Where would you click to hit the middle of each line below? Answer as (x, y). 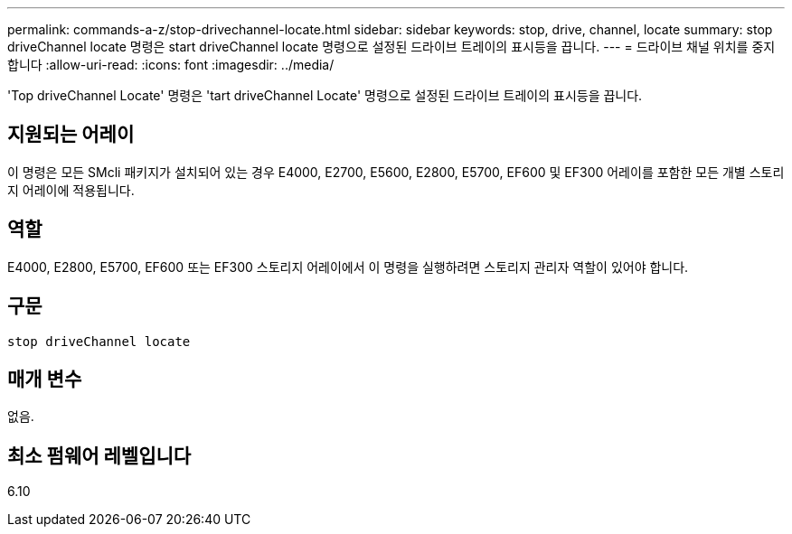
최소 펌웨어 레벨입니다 (99, 455)
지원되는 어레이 (71, 135)
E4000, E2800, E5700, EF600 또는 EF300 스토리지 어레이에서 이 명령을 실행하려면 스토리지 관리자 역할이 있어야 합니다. (348, 267)
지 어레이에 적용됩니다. (71, 190)
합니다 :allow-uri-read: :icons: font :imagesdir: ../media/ (171, 65)
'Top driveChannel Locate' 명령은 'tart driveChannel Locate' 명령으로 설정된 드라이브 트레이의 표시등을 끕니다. (325, 95)
